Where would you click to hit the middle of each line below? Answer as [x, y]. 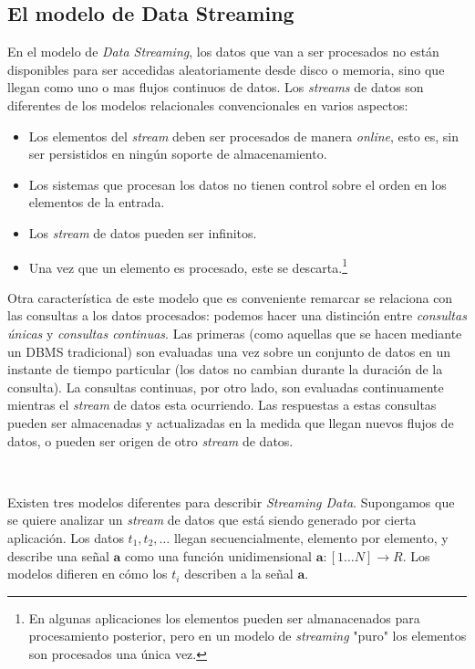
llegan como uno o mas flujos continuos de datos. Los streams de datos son [216, 87]
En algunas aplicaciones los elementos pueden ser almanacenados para [224, 617]
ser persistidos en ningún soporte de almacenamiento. [178, 154]
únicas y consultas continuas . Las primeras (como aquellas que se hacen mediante [235, 333]
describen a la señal [239, 574]
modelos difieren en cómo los [88, 574]
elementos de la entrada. [97, 202]
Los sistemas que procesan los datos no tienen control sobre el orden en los [237, 184]
